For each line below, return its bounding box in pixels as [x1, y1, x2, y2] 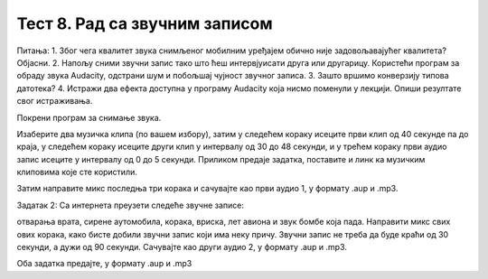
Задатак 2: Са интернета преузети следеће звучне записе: [16, 200, 244, 210]
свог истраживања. [16, 96, 93, 107]
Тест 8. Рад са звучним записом [16, 14, 273, 33]
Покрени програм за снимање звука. [16, 112, 162, 123]
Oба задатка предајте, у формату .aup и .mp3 [16, 258, 192, 269]
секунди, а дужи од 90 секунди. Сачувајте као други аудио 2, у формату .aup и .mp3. [16, 242, 348, 253]
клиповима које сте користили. [16, 167, 137, 178]
